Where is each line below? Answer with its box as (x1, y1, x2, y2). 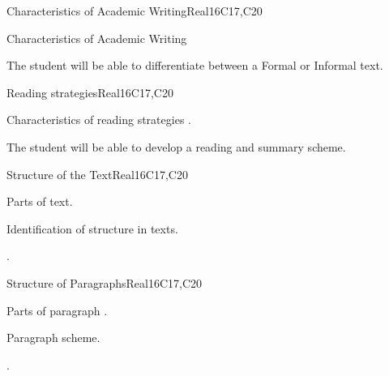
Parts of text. (6, 193, 73, 210)
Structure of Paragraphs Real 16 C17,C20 (6, 274, 202, 291)
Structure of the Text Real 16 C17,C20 (6, 165, 188, 182)
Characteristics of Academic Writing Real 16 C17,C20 (6, 2, 263, 19)
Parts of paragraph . (6, 301, 108, 318)
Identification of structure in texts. (6, 220, 178, 237)
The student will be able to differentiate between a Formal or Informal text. (6, 57, 383, 74)
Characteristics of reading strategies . (6, 111, 191, 128)
